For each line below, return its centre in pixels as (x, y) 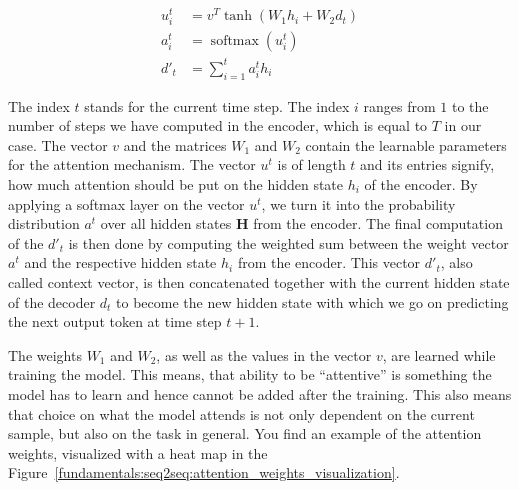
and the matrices (175, 144)
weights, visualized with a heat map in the (138, 452)
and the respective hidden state (120, 262)
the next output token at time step (115, 321)
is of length (311, 164)
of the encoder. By (421, 184)
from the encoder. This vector (329, 262)
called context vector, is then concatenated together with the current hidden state (259, 281)
